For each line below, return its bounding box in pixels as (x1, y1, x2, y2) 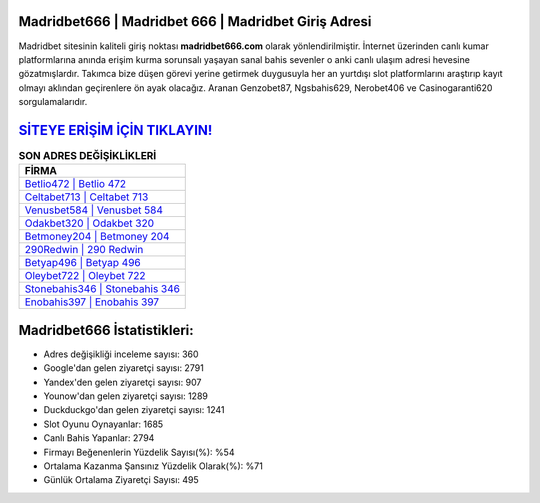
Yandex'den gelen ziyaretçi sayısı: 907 (43, 376, 202, 388)
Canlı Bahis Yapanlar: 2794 (43, 432, 155, 444)
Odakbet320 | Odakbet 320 (24, 216, 155, 230)
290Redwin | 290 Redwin (24, 243, 144, 257)
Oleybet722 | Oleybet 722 (24, 269, 146, 283)
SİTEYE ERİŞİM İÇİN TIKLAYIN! (18, 121, 213, 139)
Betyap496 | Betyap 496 (24, 256, 141, 270)
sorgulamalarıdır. (18, 96, 88, 108)
